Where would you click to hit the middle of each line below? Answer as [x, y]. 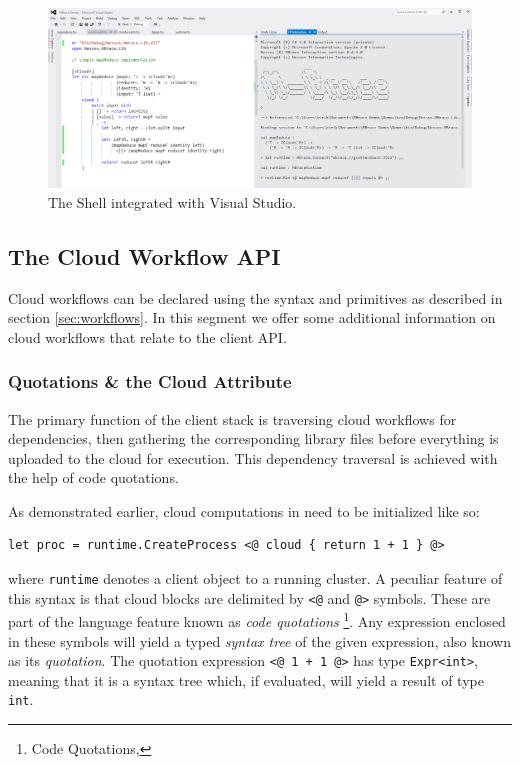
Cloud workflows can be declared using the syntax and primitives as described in [255, 297]
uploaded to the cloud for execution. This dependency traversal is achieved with [253, 457]
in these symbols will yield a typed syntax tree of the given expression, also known [259, 640]
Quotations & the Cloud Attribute [150, 381]
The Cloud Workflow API [144, 255]
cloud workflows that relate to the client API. [147, 336]
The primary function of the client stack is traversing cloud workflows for [232, 418]
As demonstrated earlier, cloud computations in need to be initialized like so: [244, 510]
